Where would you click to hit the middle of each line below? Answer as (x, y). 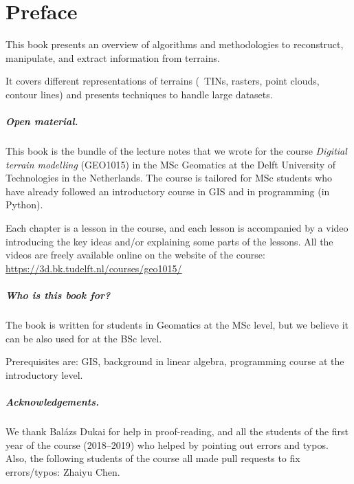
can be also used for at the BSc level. (84, 338)
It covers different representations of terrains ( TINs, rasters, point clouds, (163, 81)
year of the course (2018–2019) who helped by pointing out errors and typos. (167, 444)
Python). (24, 205)
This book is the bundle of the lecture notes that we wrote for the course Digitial (176, 151)
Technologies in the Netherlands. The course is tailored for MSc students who (169, 178)
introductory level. (44, 374)
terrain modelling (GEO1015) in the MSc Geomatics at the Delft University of (171, 164)
